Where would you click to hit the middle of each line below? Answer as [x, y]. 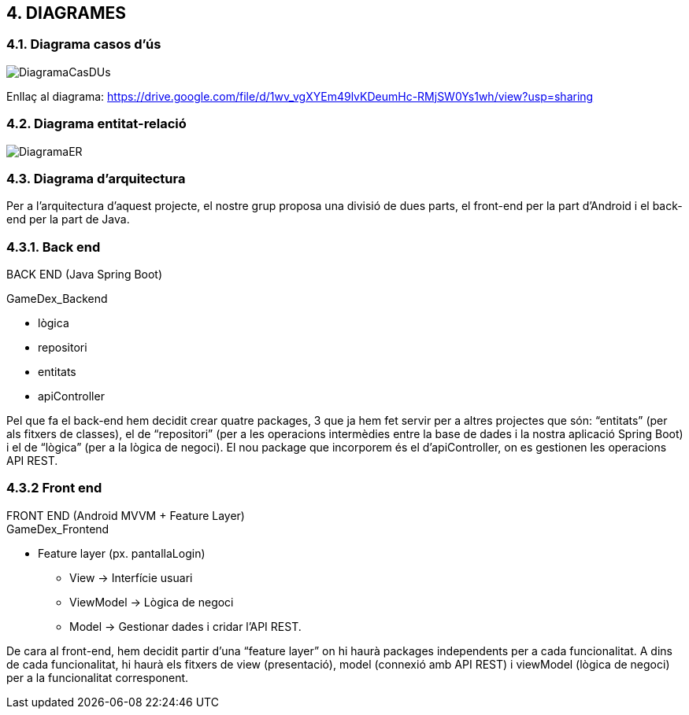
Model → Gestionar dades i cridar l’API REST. [185, 626]
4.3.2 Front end [54, 488]
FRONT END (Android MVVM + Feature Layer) [126, 515]
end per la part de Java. [68, 219]
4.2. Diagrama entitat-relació [96, 124]
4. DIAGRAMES [66, 13]
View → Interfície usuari [131, 577]
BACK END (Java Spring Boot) [85, 275]
